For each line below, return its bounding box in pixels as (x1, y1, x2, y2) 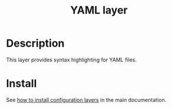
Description (6, 37, 65, 50)
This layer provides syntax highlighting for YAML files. (6, 56, 137, 63)
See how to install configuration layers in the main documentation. (6, 96, 167, 103)
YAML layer (70, 4, 128, 17)
